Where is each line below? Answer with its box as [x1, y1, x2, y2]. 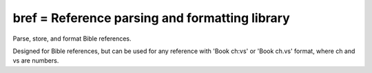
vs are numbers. [12, 56, 59, 65]
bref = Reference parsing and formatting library [12, 10, 291, 25]
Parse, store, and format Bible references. [12, 34, 132, 43]
